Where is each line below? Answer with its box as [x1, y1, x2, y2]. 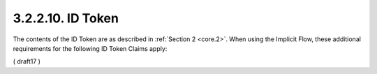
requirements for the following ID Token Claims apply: [13, 44, 168, 52]
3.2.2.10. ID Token [13, 10, 119, 26]
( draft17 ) [13, 57, 41, 66]
